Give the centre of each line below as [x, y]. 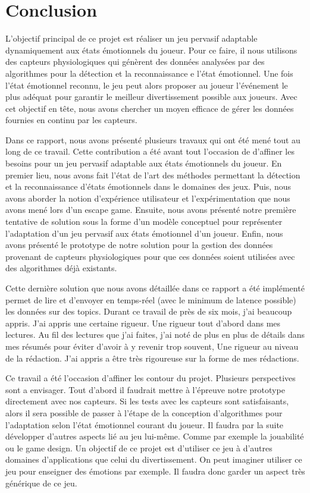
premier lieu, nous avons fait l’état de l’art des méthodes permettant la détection [153, 175]
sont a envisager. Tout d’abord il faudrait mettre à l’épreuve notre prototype [145, 389]
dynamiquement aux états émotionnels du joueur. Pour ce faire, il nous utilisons [151, 50]
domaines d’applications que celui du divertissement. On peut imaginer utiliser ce [154, 459]
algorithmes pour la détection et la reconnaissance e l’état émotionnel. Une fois [149, 73]
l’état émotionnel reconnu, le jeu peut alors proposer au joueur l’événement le [147, 85]
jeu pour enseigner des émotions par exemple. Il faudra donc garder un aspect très [155, 471]
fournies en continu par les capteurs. [71, 120]
